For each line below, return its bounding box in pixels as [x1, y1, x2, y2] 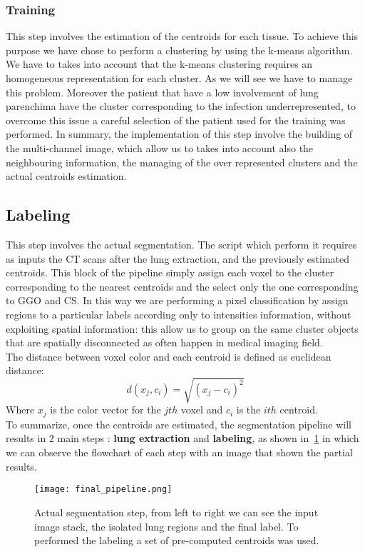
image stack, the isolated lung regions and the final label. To [34, 518, 299, 533]
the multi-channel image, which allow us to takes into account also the [6, 140, 314, 155]
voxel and [180, 402, 223, 417]
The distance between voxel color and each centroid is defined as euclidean [6, 348, 331, 363]
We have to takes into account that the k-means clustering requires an [6, 56, 313, 71]
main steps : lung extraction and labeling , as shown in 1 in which [57, 431, 359, 446]
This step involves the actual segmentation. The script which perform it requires [6, 236, 357, 251]
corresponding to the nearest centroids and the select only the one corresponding [6, 278, 359, 293]
